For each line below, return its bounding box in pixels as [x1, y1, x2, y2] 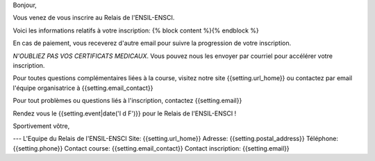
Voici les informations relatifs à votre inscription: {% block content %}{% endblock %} [12, 26, 260, 35]
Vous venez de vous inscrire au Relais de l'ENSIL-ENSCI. [12, 14, 175, 22]
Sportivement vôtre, [12, 122, 70, 130]
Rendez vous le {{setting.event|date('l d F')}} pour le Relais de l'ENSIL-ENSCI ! [12, 109, 237, 117]
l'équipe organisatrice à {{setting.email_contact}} [12, 84, 153, 92]
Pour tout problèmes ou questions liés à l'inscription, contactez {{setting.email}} [12, 97, 242, 105]
